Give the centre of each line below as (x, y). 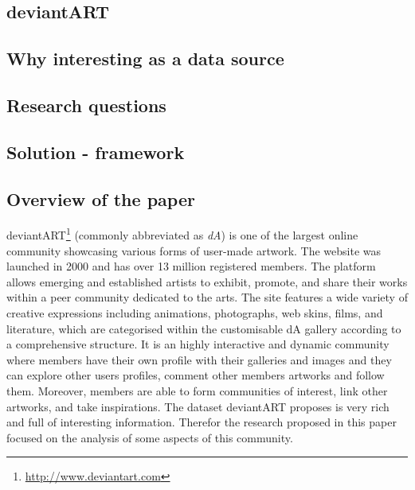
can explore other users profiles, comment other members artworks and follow (196, 375)
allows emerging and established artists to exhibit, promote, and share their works (207, 281)
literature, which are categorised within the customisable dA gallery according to (204, 328)
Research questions (86, 105)
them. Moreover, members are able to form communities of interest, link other (197, 390)
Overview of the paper (101, 198)
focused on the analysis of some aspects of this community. (150, 437)
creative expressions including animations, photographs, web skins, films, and (195, 312)
